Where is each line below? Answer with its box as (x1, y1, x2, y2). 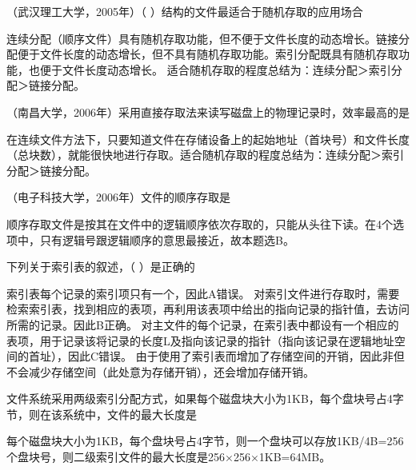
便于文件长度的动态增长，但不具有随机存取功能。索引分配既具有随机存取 (17, 46, 398, 62)
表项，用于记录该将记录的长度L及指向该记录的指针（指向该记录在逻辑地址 (6, 332, 394, 349)
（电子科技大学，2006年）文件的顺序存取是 (6, 189, 230, 205)
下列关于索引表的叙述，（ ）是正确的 (6, 258, 195, 275)
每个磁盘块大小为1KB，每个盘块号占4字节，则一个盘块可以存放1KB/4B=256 (6, 432, 404, 449)
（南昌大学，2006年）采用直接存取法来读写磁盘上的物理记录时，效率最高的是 (6, 103, 410, 120)
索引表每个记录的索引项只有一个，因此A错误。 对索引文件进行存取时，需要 (6, 285, 400, 301)
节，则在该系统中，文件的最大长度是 (6, 405, 197, 422)
